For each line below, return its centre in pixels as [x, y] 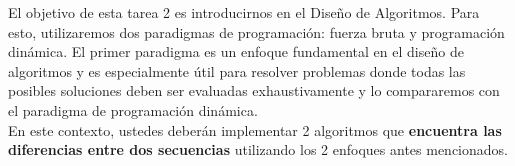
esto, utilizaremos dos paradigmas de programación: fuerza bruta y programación [256, 31]
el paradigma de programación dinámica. [133, 109]
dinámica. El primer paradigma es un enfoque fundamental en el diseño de [236, 51]
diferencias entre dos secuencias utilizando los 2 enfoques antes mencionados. [258, 149]
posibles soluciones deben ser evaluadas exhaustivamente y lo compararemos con [254, 90]
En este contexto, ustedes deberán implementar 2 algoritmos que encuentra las [255, 129]
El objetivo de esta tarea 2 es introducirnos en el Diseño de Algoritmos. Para [244, 12]
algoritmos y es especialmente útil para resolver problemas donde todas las [237, 70]
